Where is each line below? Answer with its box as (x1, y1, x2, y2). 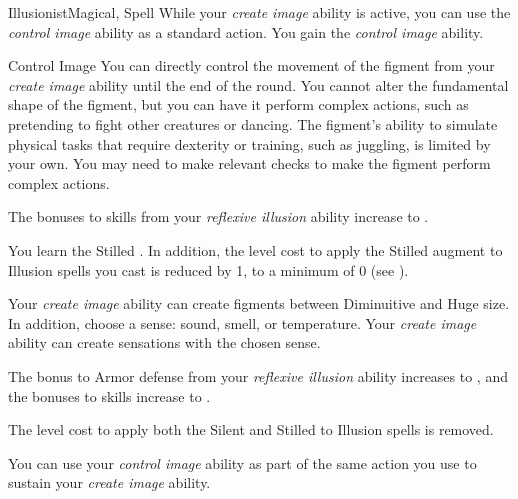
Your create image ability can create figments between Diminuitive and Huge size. (8, 293, 510, 314)
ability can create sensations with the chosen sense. (8, 332, 321, 353)
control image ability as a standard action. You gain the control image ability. (8, 21, 484, 42)
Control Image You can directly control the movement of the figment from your (8, 55, 495, 76)
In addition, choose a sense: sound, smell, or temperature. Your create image (8, 312, 477, 333)
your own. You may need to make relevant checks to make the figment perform (8, 153, 491, 174)
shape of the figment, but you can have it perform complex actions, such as (8, 94, 469, 115)
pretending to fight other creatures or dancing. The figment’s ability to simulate (8, 113, 498, 134)
